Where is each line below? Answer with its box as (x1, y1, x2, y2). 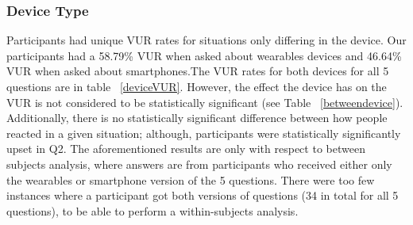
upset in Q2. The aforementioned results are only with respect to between (6, 140, 365, 157)
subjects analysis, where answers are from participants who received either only (6, 155, 392, 172)
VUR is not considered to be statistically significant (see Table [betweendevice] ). (6, 93, 403, 110)
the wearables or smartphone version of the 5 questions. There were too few (6, 171, 375, 188)
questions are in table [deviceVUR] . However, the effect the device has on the (6, 78, 387, 94)
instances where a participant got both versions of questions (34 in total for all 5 (6, 187, 399, 204)
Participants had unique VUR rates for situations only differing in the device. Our (6, 32, 407, 48)
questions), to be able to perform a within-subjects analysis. (6, 202, 299, 219)
